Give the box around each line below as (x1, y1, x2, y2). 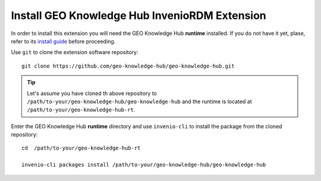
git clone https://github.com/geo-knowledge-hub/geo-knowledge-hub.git (21, 62, 235, 69)
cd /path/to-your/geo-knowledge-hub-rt (21, 145, 141, 151)
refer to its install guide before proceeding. (11, 37, 116, 45)
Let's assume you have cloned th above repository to (27, 90, 157, 97)
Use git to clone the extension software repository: (11, 49, 139, 56)
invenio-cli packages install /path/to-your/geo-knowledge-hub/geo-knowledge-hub (21, 161, 266, 169)
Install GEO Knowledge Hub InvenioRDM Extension (11, 9, 267, 22)
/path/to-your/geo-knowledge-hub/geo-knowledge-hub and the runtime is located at (27, 98, 252, 105)
